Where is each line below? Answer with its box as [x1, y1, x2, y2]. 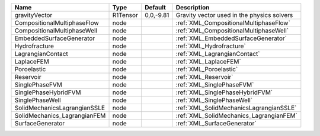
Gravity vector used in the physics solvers [175, 11, 293, 19]
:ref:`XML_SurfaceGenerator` [175, 120, 257, 127]
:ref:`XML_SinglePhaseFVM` [175, 81, 254, 88]
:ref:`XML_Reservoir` [175, 73, 233, 81]
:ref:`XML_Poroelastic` [175, 65, 238, 73]
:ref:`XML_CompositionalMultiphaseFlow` [175, 19, 290, 26]
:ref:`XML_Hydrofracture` [175, 42, 246, 50]
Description [175, 4, 210, 11]
